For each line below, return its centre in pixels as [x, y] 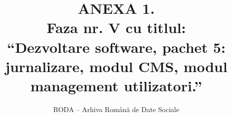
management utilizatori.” [116, 85]
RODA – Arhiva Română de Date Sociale [116, 109]
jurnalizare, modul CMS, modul [116, 66]
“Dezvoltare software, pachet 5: [116, 47]
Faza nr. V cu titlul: [116, 27]
